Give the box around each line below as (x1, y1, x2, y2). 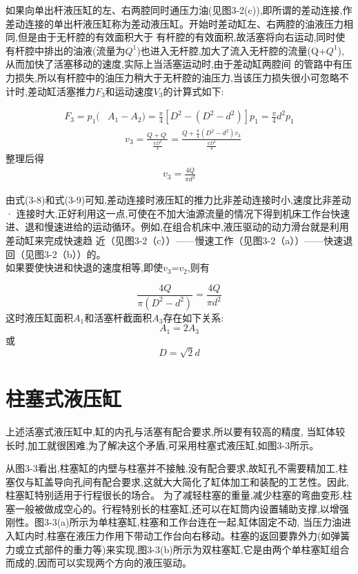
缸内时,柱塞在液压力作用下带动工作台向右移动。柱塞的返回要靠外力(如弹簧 (14, 528, 350, 543)
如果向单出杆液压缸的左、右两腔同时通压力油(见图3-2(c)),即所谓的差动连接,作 (6, 3, 352, 17)
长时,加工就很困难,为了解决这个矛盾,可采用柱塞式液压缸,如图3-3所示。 (6, 437, 319, 452)
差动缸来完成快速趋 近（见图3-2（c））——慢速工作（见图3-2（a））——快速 (6, 232, 344, 247)
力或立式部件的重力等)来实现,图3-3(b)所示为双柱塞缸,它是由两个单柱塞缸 (6, 542, 330, 556)
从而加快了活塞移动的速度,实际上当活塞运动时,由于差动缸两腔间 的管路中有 (6, 57, 343, 71)
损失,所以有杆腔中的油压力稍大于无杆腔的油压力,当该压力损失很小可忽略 (14, 70, 339, 84)
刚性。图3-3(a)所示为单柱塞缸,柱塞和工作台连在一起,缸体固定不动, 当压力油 (6, 515, 341, 529)
